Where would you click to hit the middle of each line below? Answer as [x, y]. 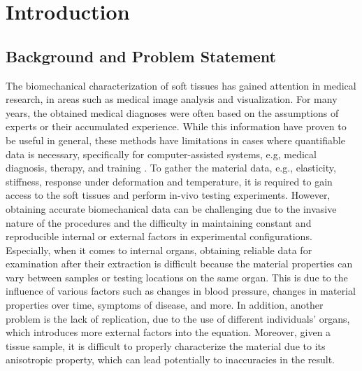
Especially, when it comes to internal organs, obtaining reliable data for [159, 250]
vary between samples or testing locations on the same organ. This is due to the [177, 277]
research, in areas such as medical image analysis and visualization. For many [172, 99]
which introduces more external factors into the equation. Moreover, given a [168, 332]
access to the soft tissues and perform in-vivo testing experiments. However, [168, 195]
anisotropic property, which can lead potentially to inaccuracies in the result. [171, 359]
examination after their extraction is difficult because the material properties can [179, 264]
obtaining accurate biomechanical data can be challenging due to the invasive [171, 208]
